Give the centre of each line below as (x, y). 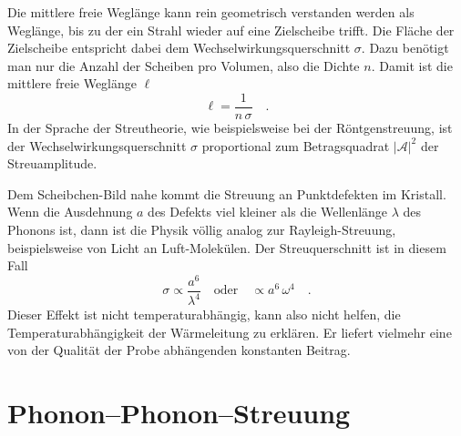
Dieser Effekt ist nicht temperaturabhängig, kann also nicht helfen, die (204, 314)
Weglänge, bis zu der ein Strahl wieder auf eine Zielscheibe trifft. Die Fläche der (231, 30)
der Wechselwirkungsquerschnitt (97, 145)
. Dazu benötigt (405, 48)
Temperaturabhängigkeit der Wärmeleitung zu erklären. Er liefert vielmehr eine (230, 332)
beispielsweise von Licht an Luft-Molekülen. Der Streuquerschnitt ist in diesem (227, 247)
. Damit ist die (412, 65)
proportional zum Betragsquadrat (296, 145)
